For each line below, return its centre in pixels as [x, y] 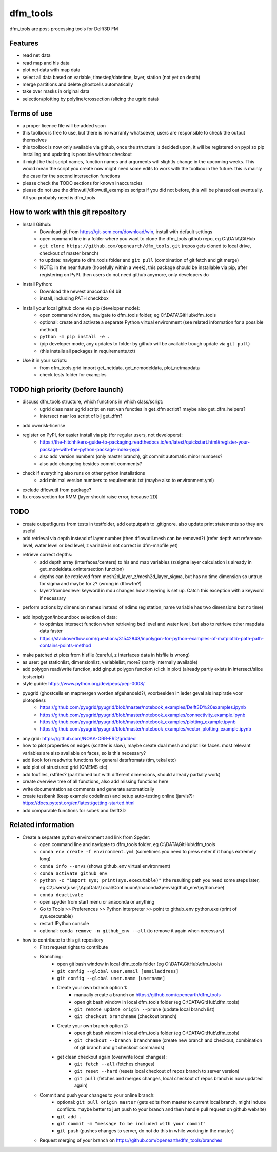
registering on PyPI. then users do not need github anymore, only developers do [124, 275]
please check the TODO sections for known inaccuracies [83, 183]
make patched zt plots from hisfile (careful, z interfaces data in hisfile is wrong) [106, 655]
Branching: [51, 956]
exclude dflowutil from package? [57, 490]
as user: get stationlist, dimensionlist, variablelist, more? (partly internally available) [110, 662]
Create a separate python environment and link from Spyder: [86, 837]
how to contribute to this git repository [63, 940]
